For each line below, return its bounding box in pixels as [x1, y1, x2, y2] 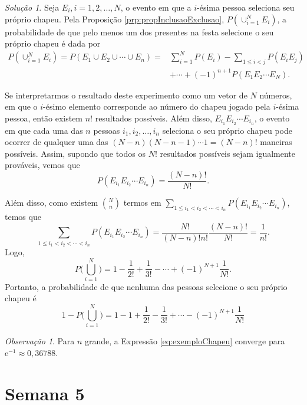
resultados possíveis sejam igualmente [160, 147, 296, 159]
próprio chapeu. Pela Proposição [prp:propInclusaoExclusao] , [5, 12, 225, 25]
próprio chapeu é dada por [5, 37, 101, 50]
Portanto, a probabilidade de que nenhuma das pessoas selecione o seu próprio [5, 280, 288, 292]
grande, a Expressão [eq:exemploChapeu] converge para [84, 335, 285, 347]
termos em [123, 196, 161, 209]
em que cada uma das [5, 124, 83, 136]
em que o [5, 100, 38, 113]
